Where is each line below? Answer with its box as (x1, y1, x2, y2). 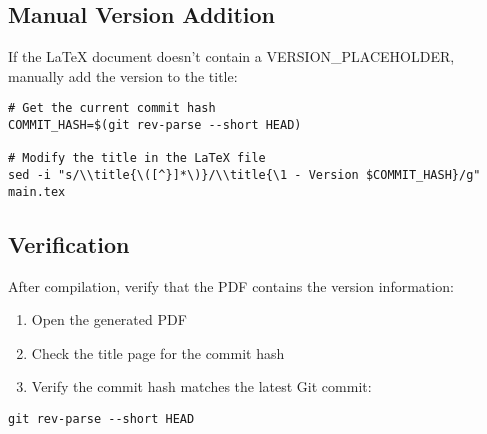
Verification (8, 228, 130, 259)
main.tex (8, 184, 66, 199)
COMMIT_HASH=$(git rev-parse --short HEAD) (8, 118, 302, 133)
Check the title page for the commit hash (31, 342, 285, 363)
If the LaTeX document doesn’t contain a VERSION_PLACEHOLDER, (8, 46, 455, 67)
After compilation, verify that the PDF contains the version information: (8, 275, 454, 296)
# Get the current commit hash (8, 101, 216, 116)
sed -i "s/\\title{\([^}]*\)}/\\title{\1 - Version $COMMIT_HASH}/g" (8, 168, 481, 183)
